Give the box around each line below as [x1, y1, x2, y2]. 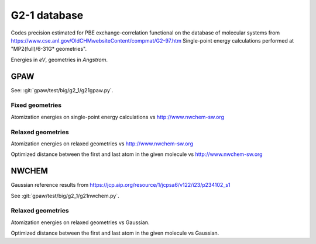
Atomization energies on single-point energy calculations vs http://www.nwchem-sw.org [11, 113, 225, 120]
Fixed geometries [11, 101, 61, 109]
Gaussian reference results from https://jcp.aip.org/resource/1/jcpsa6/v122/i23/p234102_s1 [11, 182, 231, 189]
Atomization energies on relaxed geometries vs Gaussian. [11, 219, 150, 226]
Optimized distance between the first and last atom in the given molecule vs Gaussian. [11, 229, 219, 236]
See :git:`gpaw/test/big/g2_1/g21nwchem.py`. [11, 192, 119, 199]
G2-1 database [11, 9, 84, 22]
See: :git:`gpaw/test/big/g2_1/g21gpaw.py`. [11, 86, 114, 93]
